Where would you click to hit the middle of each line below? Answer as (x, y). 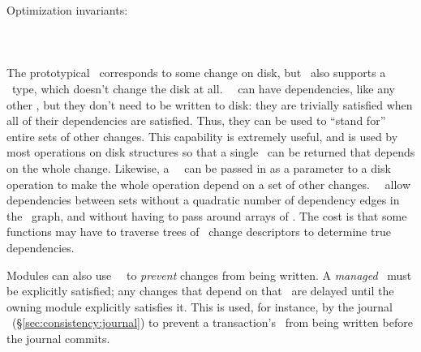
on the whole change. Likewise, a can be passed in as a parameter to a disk (199, 167)
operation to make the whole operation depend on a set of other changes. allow (209, 184)
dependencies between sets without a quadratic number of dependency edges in (203, 200)
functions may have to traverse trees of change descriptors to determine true (199, 232)
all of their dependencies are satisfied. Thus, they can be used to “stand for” (196, 120)
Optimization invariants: (67, 10)
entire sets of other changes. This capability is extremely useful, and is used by (202, 136)
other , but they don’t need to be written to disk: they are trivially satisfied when (210, 104)
